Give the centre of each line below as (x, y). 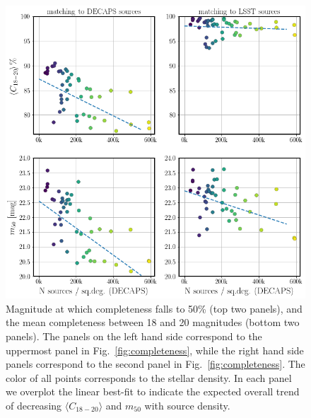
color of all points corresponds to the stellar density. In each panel (149, 377)
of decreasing (34, 405)
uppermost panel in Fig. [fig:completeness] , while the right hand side (155, 350)
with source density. (187, 405)
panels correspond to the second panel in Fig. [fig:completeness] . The (155, 364)
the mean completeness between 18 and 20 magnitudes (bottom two (153, 322)
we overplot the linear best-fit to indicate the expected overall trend (153, 391)
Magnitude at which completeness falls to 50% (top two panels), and (154, 308)
